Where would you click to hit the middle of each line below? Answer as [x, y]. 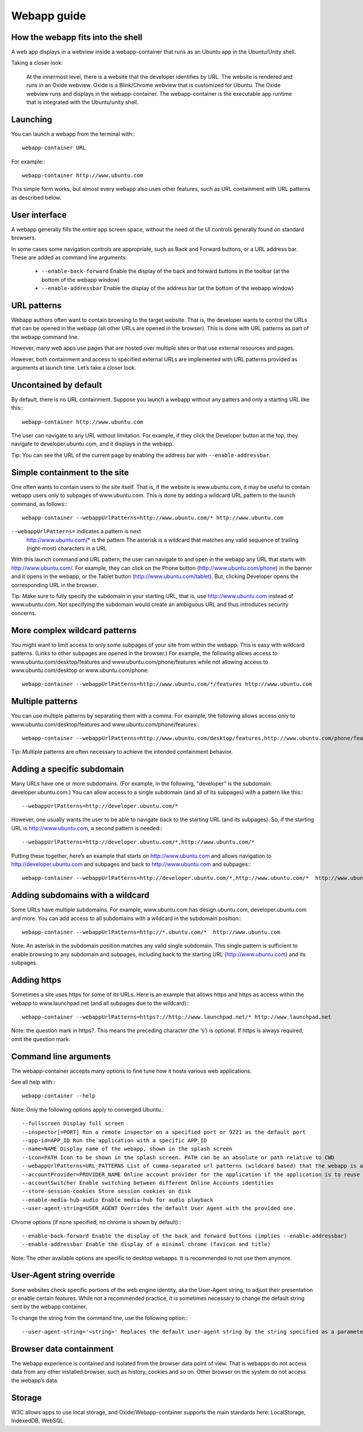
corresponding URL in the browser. [55, 585]
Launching [32, 119]
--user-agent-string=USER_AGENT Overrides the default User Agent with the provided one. [159, 1208]
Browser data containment [63, 1349]
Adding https [36, 980]
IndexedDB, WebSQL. [38, 1420]
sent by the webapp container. [49, 1307]
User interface [39, 215]
